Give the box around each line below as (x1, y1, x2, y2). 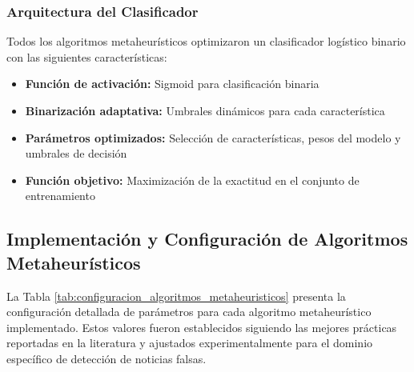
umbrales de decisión (25, 145, 127, 162)
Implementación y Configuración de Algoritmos (6, 226, 408, 251)
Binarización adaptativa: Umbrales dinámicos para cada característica (25, 102, 385, 118)
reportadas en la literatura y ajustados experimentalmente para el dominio (6, 334, 373, 351)
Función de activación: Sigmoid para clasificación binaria (25, 75, 320, 92)
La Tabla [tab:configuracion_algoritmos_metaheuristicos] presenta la (6, 287, 346, 304)
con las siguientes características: (6, 48, 167, 65)
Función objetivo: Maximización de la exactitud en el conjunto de (25, 171, 360, 188)
